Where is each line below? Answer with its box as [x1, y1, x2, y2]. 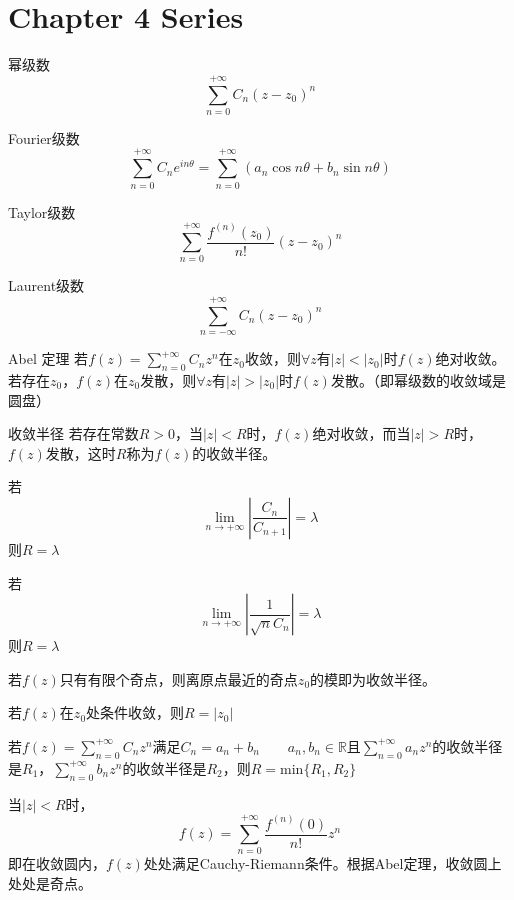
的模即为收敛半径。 [310, 668, 437, 689]
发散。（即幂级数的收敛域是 [330, 369, 506, 390]
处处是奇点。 [8, 872, 92, 893]
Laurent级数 [8, 275, 85, 296]
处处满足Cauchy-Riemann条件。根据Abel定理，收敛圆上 [143, 853, 502, 874]
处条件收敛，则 [86, 702, 185, 723]
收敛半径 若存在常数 [8, 423, 139, 444]
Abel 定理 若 [8, 348, 89, 369]
